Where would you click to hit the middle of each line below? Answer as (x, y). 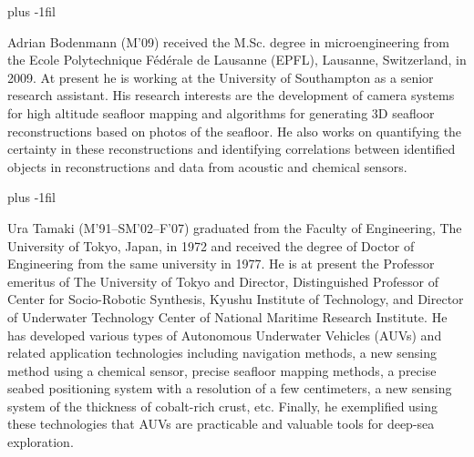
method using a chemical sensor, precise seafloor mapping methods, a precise (222, 370)
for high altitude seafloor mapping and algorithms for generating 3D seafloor (221, 112)
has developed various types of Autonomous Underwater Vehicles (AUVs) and (225, 335)
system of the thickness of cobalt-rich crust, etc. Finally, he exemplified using (223, 406)
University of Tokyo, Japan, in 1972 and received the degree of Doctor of (211, 245)
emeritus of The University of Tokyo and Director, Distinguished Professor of (223, 281)
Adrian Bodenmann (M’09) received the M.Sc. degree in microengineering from (229, 41)
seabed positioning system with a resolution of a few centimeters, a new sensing (230, 388)
